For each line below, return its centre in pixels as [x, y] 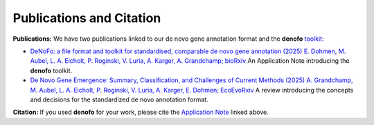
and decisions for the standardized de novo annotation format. [119, 99]
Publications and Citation [87, 18]
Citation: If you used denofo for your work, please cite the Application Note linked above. [141, 112]
